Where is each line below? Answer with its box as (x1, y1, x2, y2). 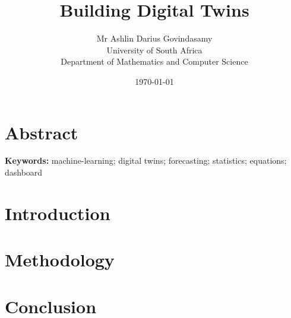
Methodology (5, 247, 115, 272)
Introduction (5, 201, 110, 225)
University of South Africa (106, 43, 203, 56)
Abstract (5, 120, 78, 144)
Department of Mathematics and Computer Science (61, 55, 248, 68)
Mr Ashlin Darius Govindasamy (96, 32, 213, 44)
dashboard (5, 166, 43, 179)
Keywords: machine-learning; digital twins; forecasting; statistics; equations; (5, 154, 287, 167)
